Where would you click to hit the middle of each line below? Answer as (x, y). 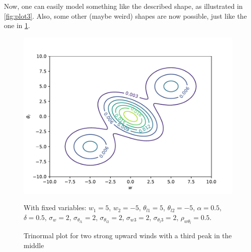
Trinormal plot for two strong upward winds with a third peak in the (128, 236)
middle (34, 245)
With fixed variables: (55, 207)
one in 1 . (17, 25)
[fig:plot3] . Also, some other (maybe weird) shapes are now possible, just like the (125, 16)
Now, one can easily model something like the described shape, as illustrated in (124, 6)
